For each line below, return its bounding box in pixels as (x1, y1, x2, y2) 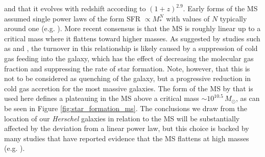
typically (220, 13, 247, 23)
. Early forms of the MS (183, 3, 258, 13)
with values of (166, 13, 210, 23)
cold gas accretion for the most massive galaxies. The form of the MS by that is (4, 83, 253, 93)
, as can (235, 93, 260, 103)
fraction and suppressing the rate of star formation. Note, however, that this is (4, 63, 250, 73)
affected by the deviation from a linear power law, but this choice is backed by (4, 123, 249, 134)
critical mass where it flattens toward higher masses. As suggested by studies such (4, 33, 260, 43)
